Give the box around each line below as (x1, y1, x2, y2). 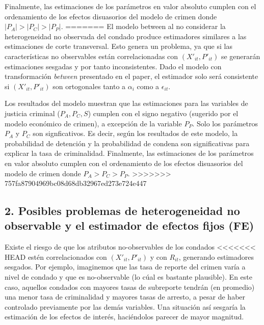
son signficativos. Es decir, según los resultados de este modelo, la (33, 128, 238, 139)
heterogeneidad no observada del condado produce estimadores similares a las (5, 31, 247, 41)
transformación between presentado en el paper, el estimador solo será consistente (5, 71, 258, 82)
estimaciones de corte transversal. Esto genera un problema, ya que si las (5, 41, 232, 51)
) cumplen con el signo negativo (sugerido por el (88, 107, 239, 118)
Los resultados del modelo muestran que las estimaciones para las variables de (5, 98, 248, 109)
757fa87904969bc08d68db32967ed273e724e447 (5, 178, 147, 188)
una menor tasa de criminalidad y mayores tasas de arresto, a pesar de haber (5, 291, 246, 302)
